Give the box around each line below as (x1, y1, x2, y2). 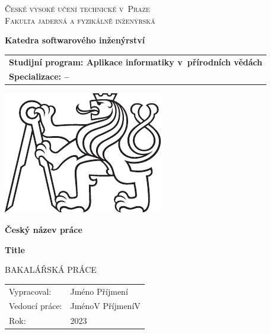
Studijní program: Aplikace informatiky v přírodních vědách (9, 55, 263, 68)
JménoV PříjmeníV (70, 300, 141, 312)
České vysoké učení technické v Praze (5, 2, 150, 14)
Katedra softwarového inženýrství (5, 34, 145, 46)
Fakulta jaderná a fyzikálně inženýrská (5, 14, 155, 26)
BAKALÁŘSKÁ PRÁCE (5, 263, 97, 276)
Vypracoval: (9, 285, 52, 297)
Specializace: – (9, 70, 69, 83)
